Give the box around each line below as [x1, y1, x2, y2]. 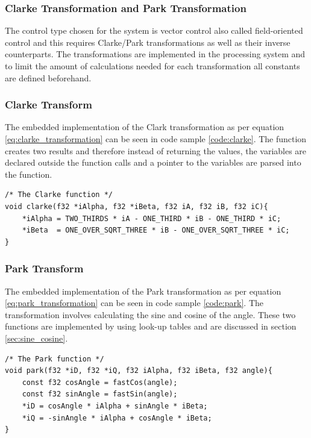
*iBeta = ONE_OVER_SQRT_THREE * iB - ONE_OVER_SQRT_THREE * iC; [22, 226, 290, 235]
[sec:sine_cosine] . [5, 331, 68, 344]
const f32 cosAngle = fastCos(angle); [22, 378, 178, 387]
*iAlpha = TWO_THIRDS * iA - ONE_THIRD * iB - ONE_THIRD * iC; [22, 214, 281, 223]
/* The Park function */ [5, 354, 104, 363]
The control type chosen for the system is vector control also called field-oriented [5, 24, 303, 37]
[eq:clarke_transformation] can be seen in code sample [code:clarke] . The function [5, 133, 307, 145]
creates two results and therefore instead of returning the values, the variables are [5, 144, 307, 157]
